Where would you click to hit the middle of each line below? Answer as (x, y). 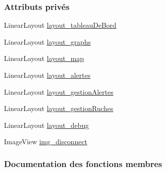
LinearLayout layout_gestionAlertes (59, 91)
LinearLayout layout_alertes (47, 75)
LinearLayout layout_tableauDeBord (60, 25)
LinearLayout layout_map (44, 58)
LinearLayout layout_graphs (48, 41)
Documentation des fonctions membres (83, 163)
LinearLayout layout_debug (47, 125)
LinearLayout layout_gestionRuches (59, 108)
